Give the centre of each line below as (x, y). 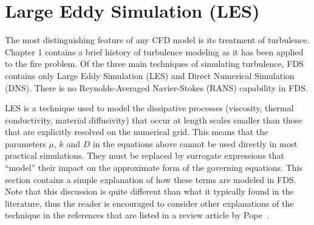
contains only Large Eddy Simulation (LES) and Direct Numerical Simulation (150, 75)
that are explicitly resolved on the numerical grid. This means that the (137, 132)
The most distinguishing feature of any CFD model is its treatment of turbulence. (157, 40)
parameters (26, 143)
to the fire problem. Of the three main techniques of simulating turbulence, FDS (154, 64)
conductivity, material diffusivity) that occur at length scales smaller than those (154, 119)
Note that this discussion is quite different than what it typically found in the (149, 191)
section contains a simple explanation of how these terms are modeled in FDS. (151, 179)
